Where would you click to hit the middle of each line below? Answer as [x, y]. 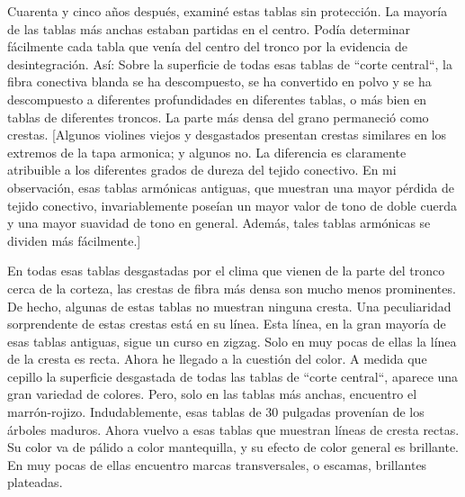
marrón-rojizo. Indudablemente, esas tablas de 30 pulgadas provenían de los [216, 412]
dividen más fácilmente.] [74, 240]
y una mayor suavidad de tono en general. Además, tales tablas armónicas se [219, 223]
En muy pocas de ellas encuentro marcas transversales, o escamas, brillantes [217, 464]
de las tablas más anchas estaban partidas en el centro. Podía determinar [209, 28]
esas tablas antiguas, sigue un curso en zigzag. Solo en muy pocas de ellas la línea [232, 341]
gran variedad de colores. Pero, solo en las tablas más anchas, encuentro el [212, 394]
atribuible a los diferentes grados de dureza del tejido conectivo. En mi [202, 170]
